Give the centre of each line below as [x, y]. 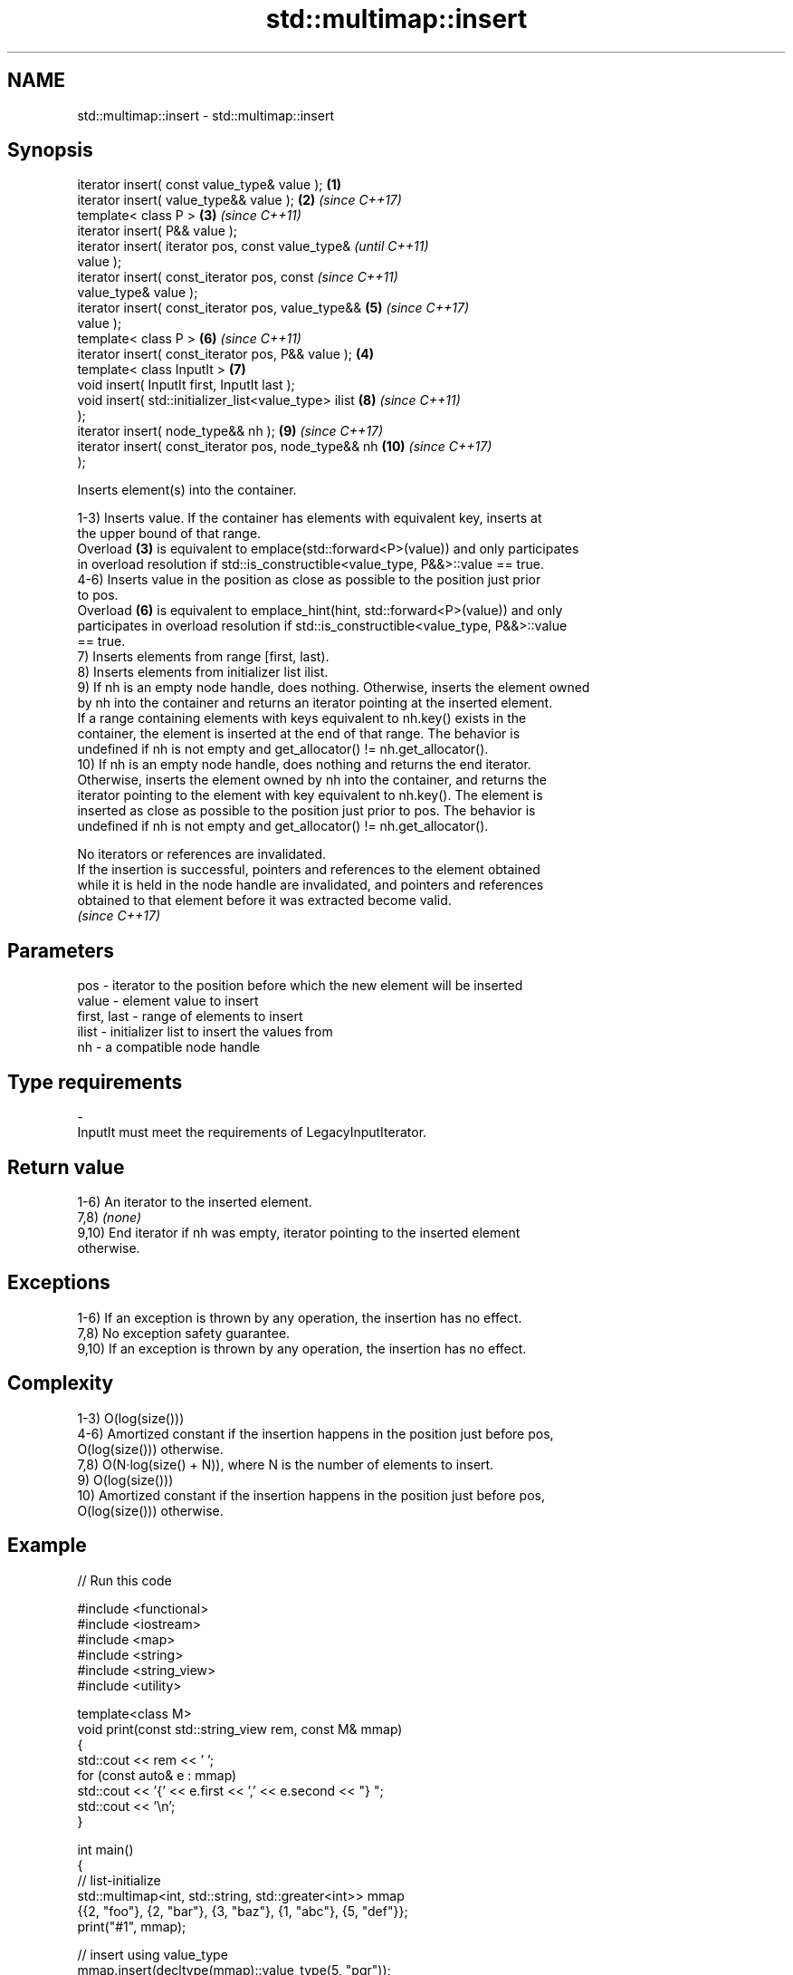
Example [47, 1546]
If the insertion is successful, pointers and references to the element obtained [309, 870]
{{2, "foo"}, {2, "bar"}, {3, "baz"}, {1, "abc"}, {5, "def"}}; [243, 1911]
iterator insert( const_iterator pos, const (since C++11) [238, 277]
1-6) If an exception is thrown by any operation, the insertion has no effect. [300, 1317]
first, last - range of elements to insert [190, 1016]
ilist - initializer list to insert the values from [205, 1032]
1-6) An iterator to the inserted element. [195, 1201]
